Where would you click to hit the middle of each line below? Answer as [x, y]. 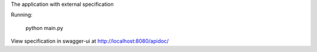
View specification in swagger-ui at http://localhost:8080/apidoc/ [90, 41]
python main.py [44, 28]
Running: [22, 15]
